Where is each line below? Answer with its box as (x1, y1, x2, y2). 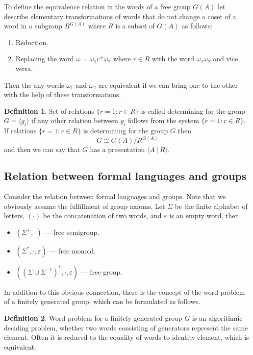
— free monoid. (49, 245, 96, 255)
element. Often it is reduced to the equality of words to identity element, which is (4, 332, 249, 342)
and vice (213, 53, 238, 64)
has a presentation (90, 144, 145, 154)
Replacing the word (15, 53, 74, 64)
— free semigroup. (44, 227, 100, 237)
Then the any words (4, 79, 64, 90)
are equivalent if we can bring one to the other (98, 79, 238, 90)
